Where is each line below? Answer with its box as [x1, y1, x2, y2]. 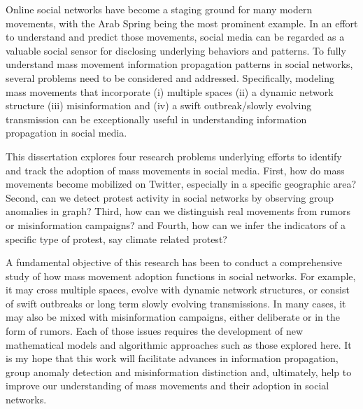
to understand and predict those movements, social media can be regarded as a [6, 29, 345, 44]
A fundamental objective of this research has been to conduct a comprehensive [6, 255, 343, 270]
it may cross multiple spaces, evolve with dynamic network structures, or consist [6, 282, 350, 297]
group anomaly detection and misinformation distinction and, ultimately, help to [6, 364, 352, 379]
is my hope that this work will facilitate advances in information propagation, [6, 351, 339, 366]
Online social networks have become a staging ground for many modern [6, 2, 313, 16]
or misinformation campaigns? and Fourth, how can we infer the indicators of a [6, 217, 346, 232]
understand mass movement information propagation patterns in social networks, [6, 57, 353, 71]
